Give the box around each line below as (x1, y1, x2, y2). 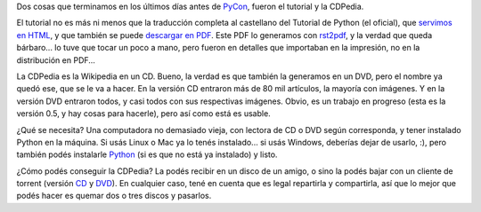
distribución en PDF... (16, 54, 95, 66)
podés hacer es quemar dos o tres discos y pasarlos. (16, 191, 212, 201)
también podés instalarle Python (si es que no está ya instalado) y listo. (16, 149, 278, 160)
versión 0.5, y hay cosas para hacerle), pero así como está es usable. (16, 108, 271, 119)
